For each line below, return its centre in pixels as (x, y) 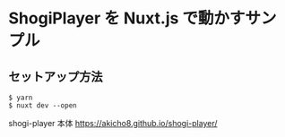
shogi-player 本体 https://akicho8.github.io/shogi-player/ (113, 123)
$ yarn (21, 98)
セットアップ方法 (56, 77)
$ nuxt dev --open (43, 106)
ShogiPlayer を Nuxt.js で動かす (127, 18)
